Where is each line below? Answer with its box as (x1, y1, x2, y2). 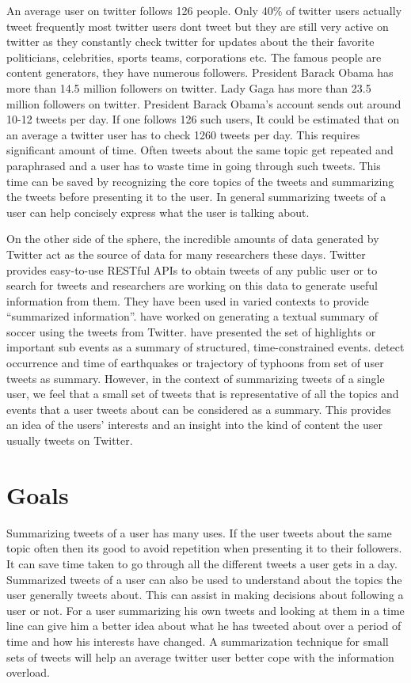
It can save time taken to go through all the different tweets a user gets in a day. (6, 555, 398, 571)
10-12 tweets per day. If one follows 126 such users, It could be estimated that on (6, 111, 400, 127)
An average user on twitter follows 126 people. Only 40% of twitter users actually (6, 2, 402, 18)
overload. (6, 664, 50, 681)
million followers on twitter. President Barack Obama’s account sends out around (6, 95, 401, 112)
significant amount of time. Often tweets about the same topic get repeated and (6, 142, 394, 158)
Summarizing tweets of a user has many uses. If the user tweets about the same (6, 524, 392, 541)
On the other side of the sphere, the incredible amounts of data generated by (6, 230, 379, 247)
